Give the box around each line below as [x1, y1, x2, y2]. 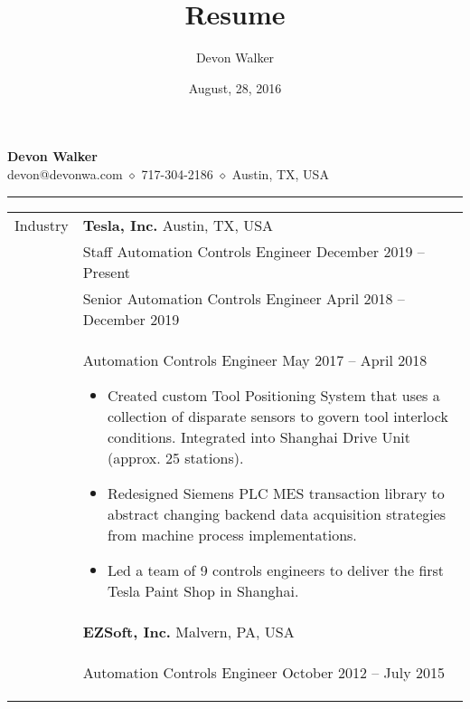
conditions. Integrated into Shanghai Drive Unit [107, 426, 411, 447]
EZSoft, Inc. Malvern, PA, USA [82, 620, 295, 642]
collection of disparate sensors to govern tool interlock [107, 405, 448, 426]
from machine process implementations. [107, 523, 357, 545]
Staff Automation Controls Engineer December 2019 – [82, 240, 425, 262]
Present [82, 261, 131, 283]
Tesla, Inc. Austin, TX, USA [82, 214, 274, 235]
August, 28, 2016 [188, 78, 282, 97]
